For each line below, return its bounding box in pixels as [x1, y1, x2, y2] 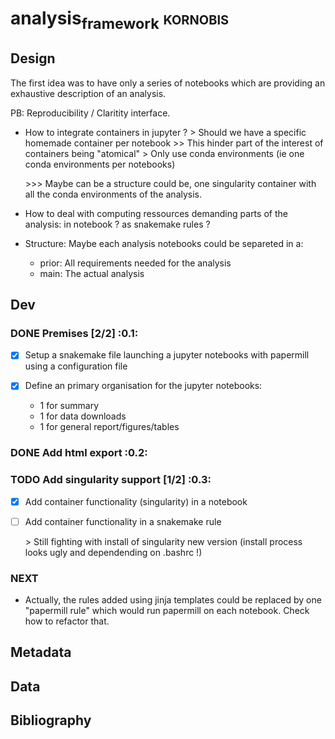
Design [10, 50, 56, 67]
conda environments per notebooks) [24, 158, 176, 170]
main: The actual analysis [39, 267, 145, 279]
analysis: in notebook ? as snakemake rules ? [24, 218, 211, 230]
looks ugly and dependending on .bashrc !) [24, 546, 203, 558]
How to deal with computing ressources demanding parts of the [24, 207, 288, 219]
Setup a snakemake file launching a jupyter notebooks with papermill [24, 349, 310, 361]
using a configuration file [24, 360, 128, 372]
